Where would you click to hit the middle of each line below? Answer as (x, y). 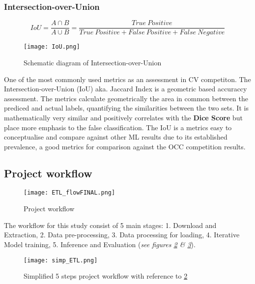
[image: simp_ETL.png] (61, 260)
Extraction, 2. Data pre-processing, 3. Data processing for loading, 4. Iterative (122, 235)
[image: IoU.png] (52, 47)
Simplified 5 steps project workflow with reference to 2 (106, 276)
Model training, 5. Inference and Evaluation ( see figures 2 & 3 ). (100, 244)
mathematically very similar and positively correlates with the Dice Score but (123, 117)
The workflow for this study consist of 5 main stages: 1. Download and (110, 225)
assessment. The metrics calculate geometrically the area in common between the (126, 98)
